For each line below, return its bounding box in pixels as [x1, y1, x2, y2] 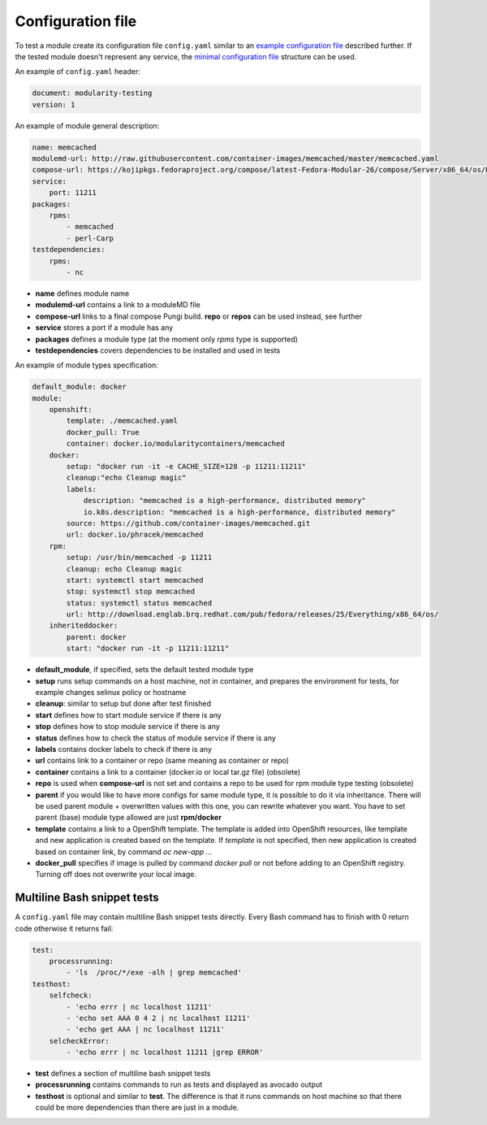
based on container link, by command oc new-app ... [35, 846, 213, 857]
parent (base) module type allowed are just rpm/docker [35, 813, 222, 823]
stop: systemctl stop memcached [66, 587, 195, 597]
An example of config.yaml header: [15, 67, 141, 76]
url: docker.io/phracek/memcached [66, 530, 204, 540]
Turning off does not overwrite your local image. [35, 870, 196, 880]
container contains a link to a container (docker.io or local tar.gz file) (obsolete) [35, 767, 301, 776]
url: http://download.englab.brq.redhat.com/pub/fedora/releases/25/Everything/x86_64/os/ [66, 610, 439, 619]
